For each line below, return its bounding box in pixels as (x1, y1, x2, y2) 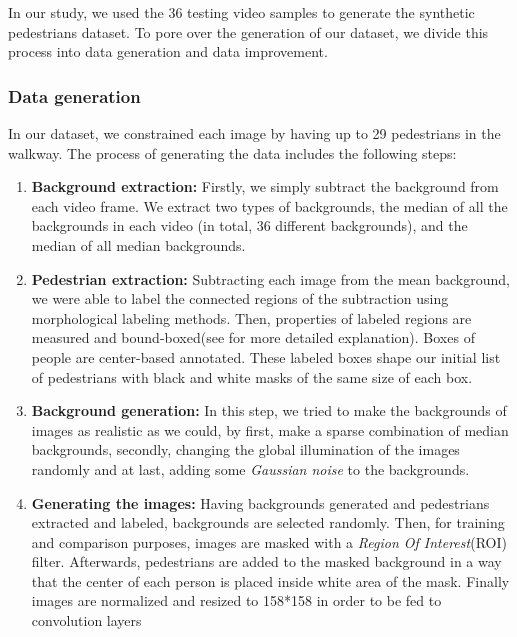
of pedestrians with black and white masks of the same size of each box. (31, 366, 473, 387)
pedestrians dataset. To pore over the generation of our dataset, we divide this (8, 21, 489, 42)
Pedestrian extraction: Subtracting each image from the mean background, (31, 268, 510, 289)
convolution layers (31, 610, 142, 631)
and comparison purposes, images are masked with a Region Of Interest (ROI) (31, 531, 507, 552)
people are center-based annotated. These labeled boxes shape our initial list (31, 346, 501, 367)
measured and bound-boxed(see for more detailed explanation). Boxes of (31, 327, 475, 348)
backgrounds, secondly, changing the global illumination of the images (31, 439, 460, 460)
